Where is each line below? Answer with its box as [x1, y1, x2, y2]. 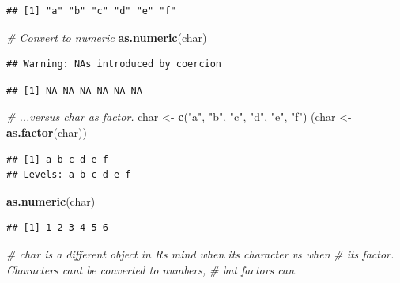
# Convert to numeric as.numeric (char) [6, 28, 207, 45]
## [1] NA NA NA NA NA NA [6, 85, 142, 96]
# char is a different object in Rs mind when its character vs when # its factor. [6, 245, 394, 262]
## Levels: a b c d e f [6, 169, 131, 181]
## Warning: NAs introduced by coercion [6, 58, 222, 70]
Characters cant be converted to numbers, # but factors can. [6, 261, 298, 277]
